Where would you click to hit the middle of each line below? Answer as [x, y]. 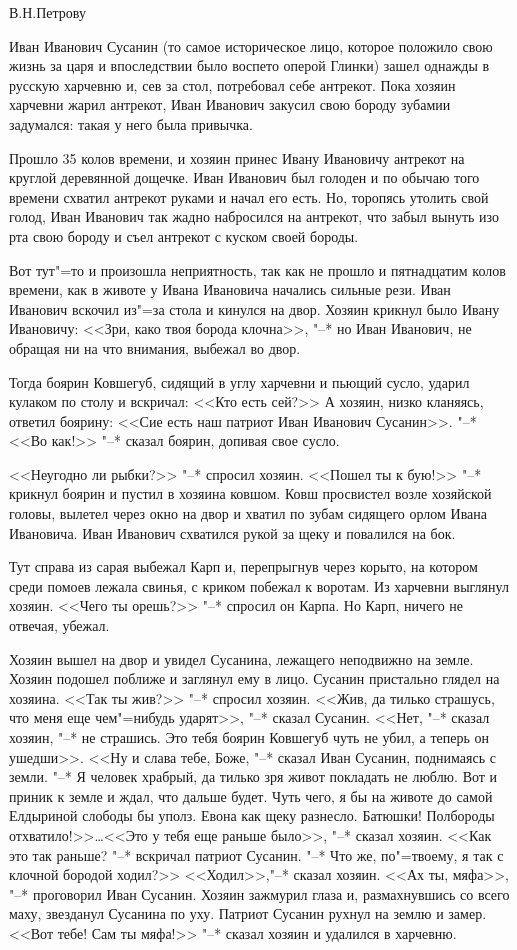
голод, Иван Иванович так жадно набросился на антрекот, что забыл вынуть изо [254, 216]
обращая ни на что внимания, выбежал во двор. [155, 347]
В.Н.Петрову [47, 12]
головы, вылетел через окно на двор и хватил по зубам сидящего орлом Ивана [248, 513]
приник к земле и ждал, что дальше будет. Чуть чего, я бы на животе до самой [251, 795]
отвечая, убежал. [59, 625]
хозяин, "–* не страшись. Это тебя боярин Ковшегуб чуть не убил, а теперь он [249, 737]
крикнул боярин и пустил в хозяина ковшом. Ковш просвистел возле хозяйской [250, 493]
